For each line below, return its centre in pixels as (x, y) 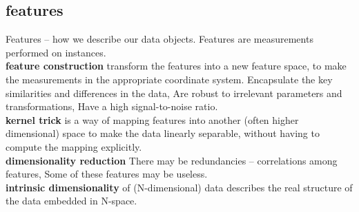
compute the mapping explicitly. (74, 146)
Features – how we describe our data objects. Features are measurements (159, 39)
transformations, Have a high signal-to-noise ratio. (112, 106)
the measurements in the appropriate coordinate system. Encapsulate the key (169, 79)
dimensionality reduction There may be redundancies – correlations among (172, 160)
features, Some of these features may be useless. (107, 174)
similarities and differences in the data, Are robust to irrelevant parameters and (174, 93)
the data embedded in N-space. (71, 201)
